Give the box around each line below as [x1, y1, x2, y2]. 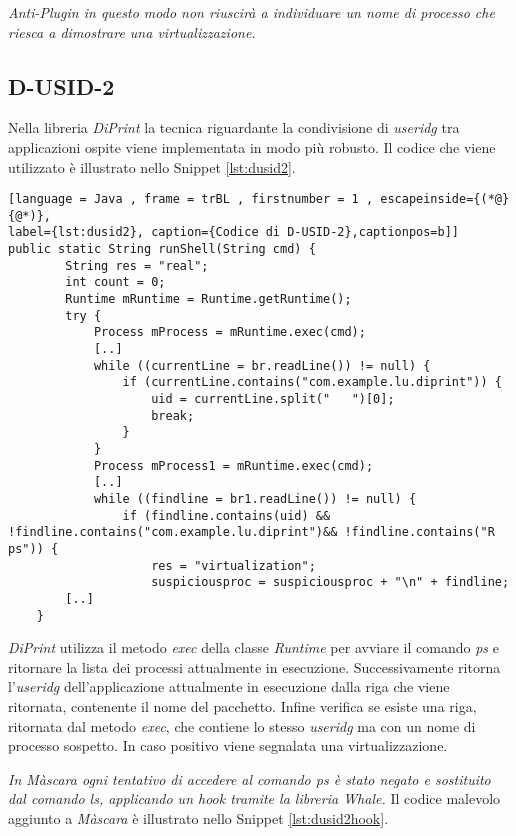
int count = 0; [65, 275, 166, 290]
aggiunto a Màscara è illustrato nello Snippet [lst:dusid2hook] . [8, 807, 389, 828]
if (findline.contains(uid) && [122, 508, 331, 523]
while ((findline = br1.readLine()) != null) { [93, 491, 417, 506]
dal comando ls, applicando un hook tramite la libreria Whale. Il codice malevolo [8, 788, 501, 809]
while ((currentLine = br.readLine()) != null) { [93, 358, 431, 373]
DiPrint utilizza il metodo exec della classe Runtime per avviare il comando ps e [8, 637, 499, 658]
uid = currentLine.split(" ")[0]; [151, 392, 395, 407]
